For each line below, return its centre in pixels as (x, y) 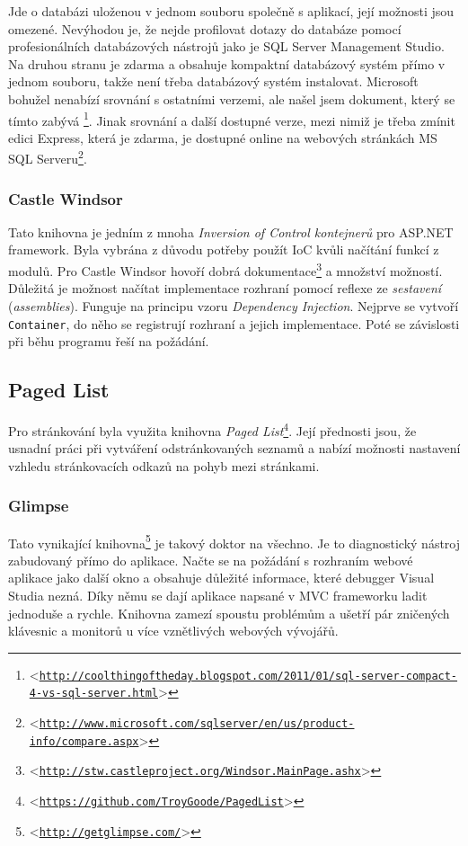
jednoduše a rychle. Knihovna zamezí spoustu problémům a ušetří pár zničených (229, 613)
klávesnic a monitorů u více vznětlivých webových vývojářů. (173, 631)
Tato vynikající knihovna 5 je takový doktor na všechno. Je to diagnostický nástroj (234, 541)
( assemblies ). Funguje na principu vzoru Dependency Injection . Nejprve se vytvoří (234, 305)
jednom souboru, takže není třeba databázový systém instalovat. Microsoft (213, 81)
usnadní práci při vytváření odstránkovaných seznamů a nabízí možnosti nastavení (234, 448)
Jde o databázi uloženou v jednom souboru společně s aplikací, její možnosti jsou (231, 11)
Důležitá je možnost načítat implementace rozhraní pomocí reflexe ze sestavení (225, 288)
